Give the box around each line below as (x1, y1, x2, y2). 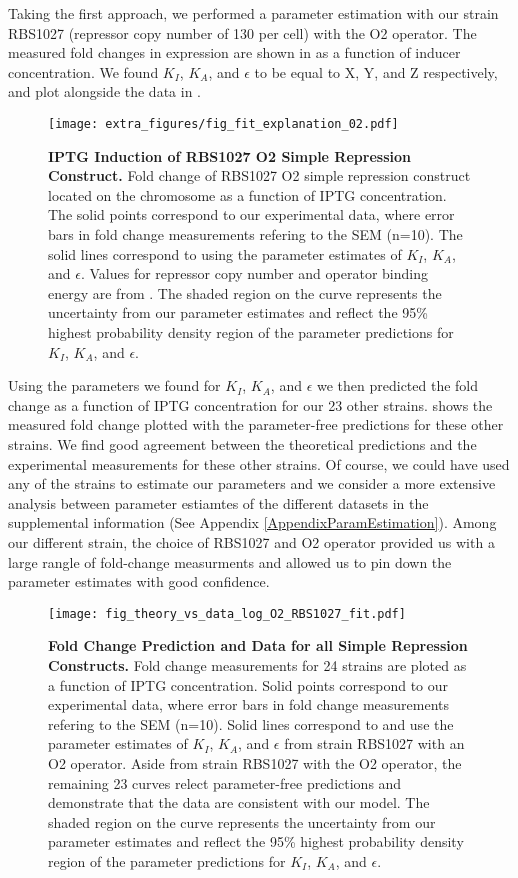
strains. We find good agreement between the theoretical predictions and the (8, 433, 477, 454)
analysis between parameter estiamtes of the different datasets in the (8, 492, 429, 513)
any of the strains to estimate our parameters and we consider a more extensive (8, 473, 496, 494)
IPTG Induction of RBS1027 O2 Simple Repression (48, 145, 411, 166)
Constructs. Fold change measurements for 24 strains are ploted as (48, 654, 467, 675)
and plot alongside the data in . (8, 81, 201, 102)
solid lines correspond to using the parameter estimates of (48, 243, 402, 264)
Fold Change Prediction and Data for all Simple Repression (48, 635, 468, 656)
